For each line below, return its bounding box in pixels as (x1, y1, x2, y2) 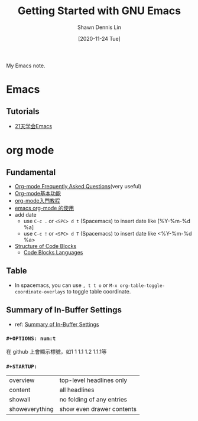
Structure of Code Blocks (14, 242, 77, 249)
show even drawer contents (59, 405, 137, 413)
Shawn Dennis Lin (77, 24, 121, 31)
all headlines (59, 386, 95, 394)
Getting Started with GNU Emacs (17, 4, 181, 18)
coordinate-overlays (14, 289, 66, 295)
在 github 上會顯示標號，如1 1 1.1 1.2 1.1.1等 (6, 348, 107, 355)
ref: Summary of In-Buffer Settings (14, 321, 99, 328)
